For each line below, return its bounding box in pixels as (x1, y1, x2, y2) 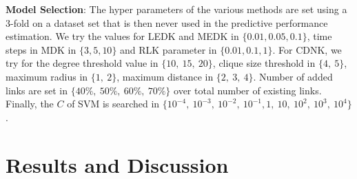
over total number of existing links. (174, 83, 322, 97)
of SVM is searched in (67, 96, 160, 111)
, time (307, 29, 332, 43)
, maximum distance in (116, 69, 214, 83)
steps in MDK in (6, 42, 76, 56)
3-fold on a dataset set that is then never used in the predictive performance (6, 15, 328, 30)
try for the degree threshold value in (6, 56, 159, 70)
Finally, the (6, 96, 54, 111)
